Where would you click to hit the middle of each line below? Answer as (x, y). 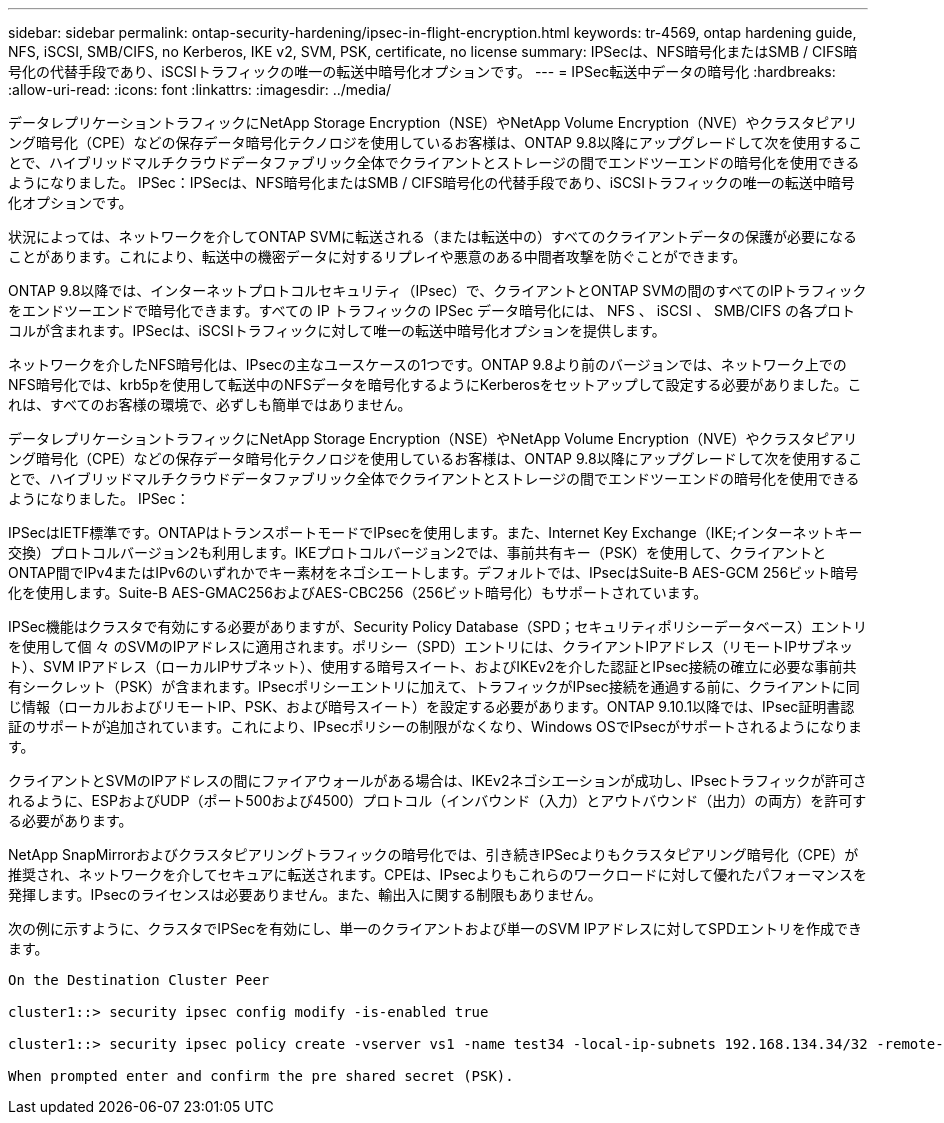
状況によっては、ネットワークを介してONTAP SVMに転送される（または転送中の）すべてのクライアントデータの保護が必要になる (433, 236)
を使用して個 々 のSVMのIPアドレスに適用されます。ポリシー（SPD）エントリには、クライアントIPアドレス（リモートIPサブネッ (430, 646)
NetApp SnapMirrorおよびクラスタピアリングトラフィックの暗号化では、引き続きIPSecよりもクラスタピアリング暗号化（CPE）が (433, 854)
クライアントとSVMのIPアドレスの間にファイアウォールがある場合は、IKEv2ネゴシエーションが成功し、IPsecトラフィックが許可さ (437, 780)
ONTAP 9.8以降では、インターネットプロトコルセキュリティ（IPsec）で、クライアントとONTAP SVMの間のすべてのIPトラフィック (437, 290)
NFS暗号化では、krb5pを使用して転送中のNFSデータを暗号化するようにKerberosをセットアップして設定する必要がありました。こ (435, 384)
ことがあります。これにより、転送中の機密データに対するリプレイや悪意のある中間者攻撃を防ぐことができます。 (377, 256)
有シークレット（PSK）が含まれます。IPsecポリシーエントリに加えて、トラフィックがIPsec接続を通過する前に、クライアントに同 (434, 686)
